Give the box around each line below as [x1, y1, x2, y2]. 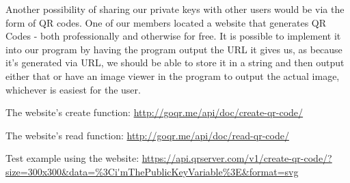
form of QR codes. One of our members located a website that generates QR [5, 15, 327, 29]
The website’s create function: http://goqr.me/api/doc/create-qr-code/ [5, 105, 304, 119]
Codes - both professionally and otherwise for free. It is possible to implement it [5, 29, 341, 43]
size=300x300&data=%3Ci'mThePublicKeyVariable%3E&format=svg [5, 164, 299, 178]
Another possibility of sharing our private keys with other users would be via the [5, 2, 345, 16]
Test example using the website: [5, 151, 139, 165]
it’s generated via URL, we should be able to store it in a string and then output [5, 55, 345, 70]
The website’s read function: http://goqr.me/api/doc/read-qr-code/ [5, 128, 289, 142]
